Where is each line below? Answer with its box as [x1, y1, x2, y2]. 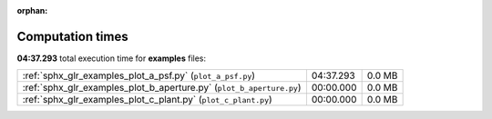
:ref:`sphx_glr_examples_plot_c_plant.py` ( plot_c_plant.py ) [22, 94, 272, 106]
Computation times [16, 28, 128, 45]
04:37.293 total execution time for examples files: [16, 53, 207, 64]
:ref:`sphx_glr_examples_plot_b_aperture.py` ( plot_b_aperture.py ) [22, 82, 302, 94]
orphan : [16, 5, 48, 15]
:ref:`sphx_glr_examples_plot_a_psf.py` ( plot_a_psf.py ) [22, 69, 255, 82]
